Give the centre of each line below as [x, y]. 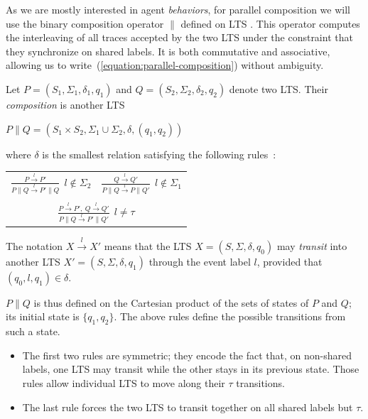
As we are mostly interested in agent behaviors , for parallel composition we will [178, 9]
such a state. [33, 331]
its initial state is [43, 316]
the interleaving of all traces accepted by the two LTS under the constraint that [179, 37]
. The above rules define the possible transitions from [230, 316]
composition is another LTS [65, 104]
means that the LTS [148, 245]
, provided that [289, 261]
